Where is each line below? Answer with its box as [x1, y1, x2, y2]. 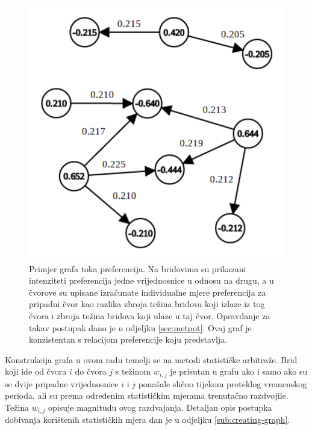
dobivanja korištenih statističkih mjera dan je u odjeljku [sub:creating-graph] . [5, 413, 290, 426]
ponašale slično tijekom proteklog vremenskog [138, 377, 307, 390]
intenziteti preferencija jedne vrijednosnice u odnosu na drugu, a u [29, 274, 274, 287]
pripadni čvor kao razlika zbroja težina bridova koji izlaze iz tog [29, 298, 265, 310]
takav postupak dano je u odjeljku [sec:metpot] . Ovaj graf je [29, 321, 252, 334]
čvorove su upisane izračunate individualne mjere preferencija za [29, 285, 266, 298]
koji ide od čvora [5, 365, 67, 378]
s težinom [115, 365, 151, 378]
